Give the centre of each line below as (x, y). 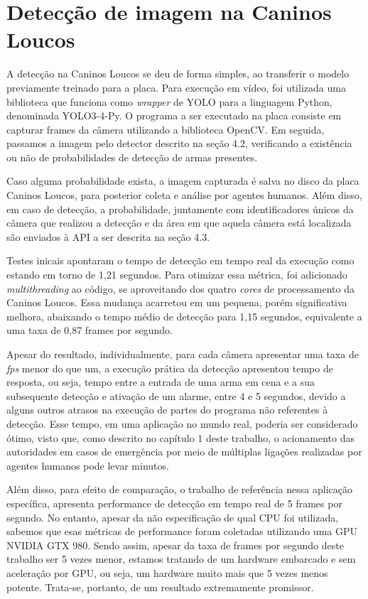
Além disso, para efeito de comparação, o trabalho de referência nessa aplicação (179, 489)
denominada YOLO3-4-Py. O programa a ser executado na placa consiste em (174, 115)
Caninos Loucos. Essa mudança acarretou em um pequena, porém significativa (177, 302)
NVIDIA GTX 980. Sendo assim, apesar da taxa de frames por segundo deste (175, 545)
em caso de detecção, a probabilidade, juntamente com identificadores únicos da (180, 209)
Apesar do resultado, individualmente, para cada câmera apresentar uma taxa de (183, 354)
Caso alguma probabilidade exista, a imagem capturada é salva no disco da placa (183, 181)
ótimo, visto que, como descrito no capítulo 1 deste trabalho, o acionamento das (180, 437)
